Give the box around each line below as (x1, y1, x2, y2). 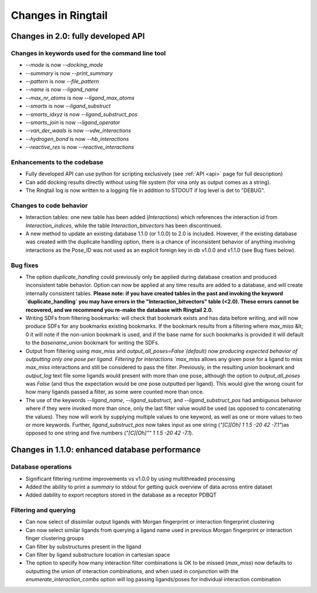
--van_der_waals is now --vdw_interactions (25, 127, 131, 134)
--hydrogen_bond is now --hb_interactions (25, 135, 129, 142)
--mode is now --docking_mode (25, 62, 103, 69)
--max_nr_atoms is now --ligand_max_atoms (25, 94, 135, 101)
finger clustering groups (25, 535, 85, 542)
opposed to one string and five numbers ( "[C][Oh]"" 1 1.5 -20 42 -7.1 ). (25, 429, 194, 437)
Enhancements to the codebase (11, 158, 104, 166)
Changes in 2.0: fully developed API (11, 31, 145, 41)
